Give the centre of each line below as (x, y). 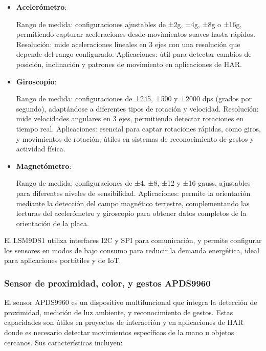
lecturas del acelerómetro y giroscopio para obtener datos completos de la (131, 213)
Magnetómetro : (44, 166)
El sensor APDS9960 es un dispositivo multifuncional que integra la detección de (131, 302)
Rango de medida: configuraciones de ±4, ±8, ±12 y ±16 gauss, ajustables (133, 183)
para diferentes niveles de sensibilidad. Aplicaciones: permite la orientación (133, 193)
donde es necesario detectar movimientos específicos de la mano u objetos (119, 332)
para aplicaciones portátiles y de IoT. (63, 260)
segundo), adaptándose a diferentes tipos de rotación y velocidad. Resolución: (137, 108)
